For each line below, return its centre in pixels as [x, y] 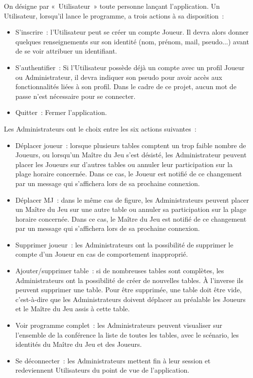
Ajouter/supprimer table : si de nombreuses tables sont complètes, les [120, 271]
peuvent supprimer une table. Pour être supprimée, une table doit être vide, [128, 290]
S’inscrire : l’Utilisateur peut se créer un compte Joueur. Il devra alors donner [132, 32]
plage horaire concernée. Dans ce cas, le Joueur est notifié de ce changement [129, 174]
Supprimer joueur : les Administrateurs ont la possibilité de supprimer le [124, 244]
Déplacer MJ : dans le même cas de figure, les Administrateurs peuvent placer [132, 199]
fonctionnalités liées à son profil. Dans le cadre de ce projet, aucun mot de [126, 86]
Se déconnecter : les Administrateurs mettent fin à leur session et [113, 360]
